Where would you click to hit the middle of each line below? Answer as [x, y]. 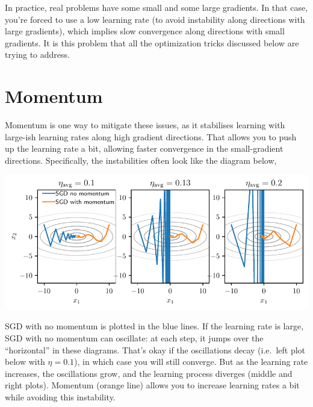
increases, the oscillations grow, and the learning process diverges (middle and [149, 373]
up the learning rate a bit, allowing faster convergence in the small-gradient [144, 148]
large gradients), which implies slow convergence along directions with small [145, 31]
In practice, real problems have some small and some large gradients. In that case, [156, 7]
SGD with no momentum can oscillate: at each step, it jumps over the [134, 338]
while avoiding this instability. [60, 397]
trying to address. [37, 54]
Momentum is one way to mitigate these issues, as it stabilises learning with [145, 125]
